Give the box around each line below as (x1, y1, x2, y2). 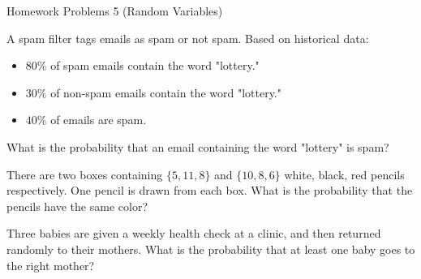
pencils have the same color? (6, 197, 148, 214)
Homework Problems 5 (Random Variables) (6, 2, 223, 19)
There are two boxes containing (6, 165, 163, 182)
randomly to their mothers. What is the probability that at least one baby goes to (6, 240, 415, 257)
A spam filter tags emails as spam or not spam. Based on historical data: (6, 29, 369, 46)
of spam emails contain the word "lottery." (50, 57, 260, 74)
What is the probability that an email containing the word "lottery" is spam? (6, 138, 389, 155)
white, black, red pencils (284, 165, 405, 182)
